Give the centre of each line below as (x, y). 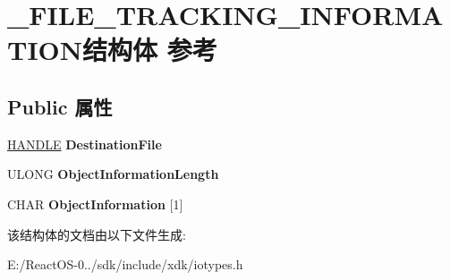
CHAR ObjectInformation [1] (95, 204)
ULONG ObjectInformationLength (113, 174)
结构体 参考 (150, 50)
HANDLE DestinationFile (85, 144)
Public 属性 (60, 106)
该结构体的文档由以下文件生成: (97, 234)
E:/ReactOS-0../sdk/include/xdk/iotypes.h (125, 264)
